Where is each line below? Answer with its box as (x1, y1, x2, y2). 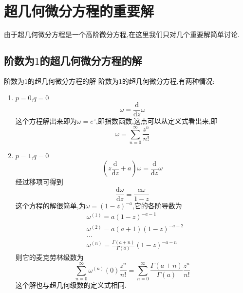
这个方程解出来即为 (15, 116, 77, 126)
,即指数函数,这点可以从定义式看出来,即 (96, 116, 218, 126)
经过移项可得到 (15, 177, 63, 187)
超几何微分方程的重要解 (4, 1, 154, 21)
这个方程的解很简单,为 (15, 201, 86, 211)
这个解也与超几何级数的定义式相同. (15, 280, 127, 290)
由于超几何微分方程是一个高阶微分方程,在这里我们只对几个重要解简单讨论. (4, 29, 240, 39)
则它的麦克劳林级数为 (15, 252, 84, 262)
